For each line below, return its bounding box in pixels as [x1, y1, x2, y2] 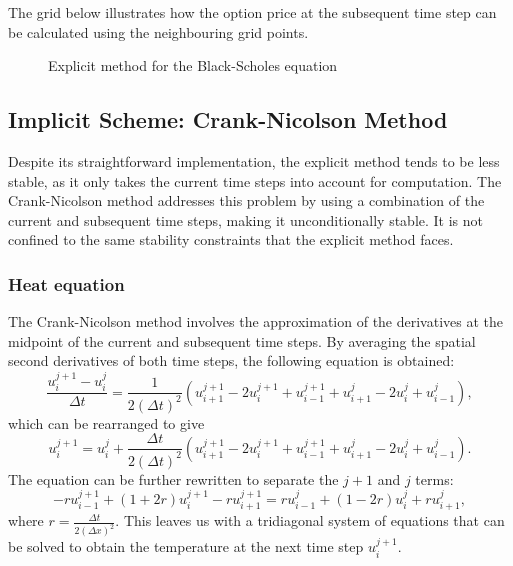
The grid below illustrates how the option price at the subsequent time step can [8, 2, 497, 22]
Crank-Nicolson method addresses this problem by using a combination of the [8, 190, 485, 211]
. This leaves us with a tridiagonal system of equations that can [115, 510, 505, 531]
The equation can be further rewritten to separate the [8, 468, 339, 489]
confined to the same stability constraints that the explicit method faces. [8, 229, 454, 250]
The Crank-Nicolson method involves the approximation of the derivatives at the [8, 311, 504, 332]
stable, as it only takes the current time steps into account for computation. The [8, 170, 502, 191]
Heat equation [8, 271, 125, 296]
